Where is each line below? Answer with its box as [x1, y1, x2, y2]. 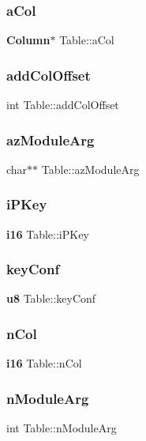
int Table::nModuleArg [6, 420, 117, 436]
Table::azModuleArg [41, 160, 140, 177]
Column [6, 32, 51, 48]
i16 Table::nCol [6, 355, 82, 371]
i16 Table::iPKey [6, 225, 89, 242]
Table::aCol [59, 32, 114, 48]
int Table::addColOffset [6, 96, 119, 113]
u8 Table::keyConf [6, 290, 96, 307]
